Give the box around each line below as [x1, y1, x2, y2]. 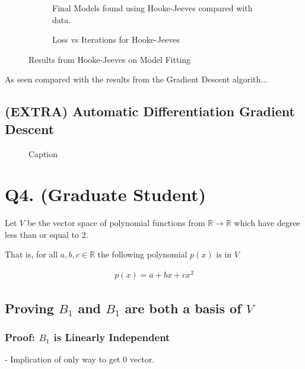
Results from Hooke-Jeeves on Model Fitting [28, 53, 191, 65]
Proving [5, 298, 54, 317]
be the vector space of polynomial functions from [27, 217, 205, 229]
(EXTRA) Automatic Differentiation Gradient [5, 102, 295, 120]
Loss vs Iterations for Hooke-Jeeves [52, 33, 180, 46]
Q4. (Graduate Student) [5, 182, 206, 206]
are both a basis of [125, 298, 242, 317]
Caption [28, 147, 58, 160]
